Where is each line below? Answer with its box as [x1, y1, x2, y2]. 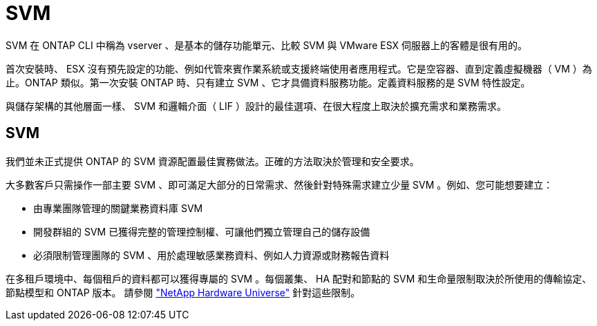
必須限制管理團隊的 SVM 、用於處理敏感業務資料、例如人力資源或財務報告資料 [33, 249, 390, 261]
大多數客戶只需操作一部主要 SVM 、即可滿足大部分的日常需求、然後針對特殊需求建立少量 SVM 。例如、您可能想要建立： [6, 178, 553, 191]
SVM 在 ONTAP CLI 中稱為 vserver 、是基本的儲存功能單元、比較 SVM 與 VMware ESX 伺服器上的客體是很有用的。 [6, 39, 528, 51]
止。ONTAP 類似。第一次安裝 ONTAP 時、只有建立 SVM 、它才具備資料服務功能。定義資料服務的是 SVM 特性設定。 [6, 76, 531, 88]
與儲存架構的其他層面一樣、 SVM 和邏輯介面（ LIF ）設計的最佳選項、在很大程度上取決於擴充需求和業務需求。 [6, 99, 506, 112]
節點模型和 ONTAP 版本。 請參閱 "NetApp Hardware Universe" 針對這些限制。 [6, 286, 361, 298]
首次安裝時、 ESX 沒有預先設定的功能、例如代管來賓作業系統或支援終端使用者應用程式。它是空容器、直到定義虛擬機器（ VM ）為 [6, 62, 592, 75]
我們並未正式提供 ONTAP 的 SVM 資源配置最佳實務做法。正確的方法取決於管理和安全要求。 [6, 155, 419, 167]
